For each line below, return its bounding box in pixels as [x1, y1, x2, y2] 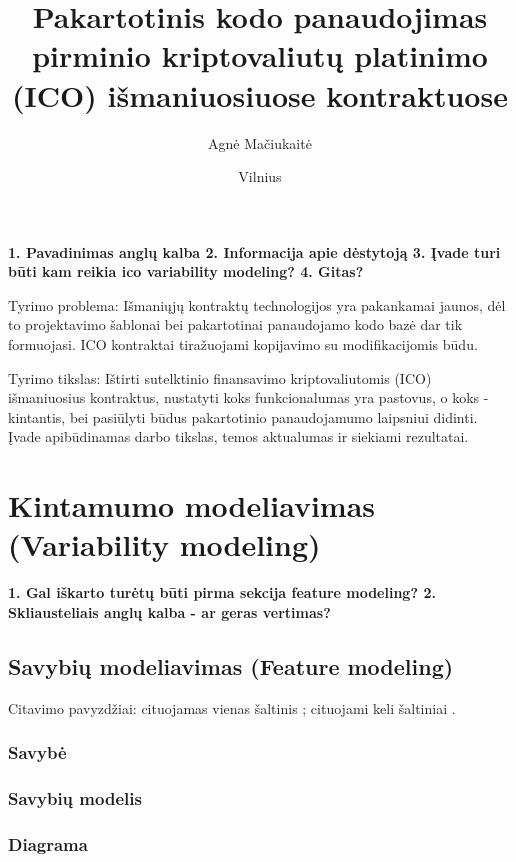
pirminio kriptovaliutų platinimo [32, 35, 488, 76]
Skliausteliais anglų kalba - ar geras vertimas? [8, 601, 331, 622]
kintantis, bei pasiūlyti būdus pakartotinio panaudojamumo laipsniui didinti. [8, 406, 478, 427]
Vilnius [238, 166, 282, 187]
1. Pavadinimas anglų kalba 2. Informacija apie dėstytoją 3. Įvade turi [8, 241, 501, 262]
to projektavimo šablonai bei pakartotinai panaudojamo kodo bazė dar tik [8, 314, 463, 335]
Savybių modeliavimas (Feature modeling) [8, 650, 454, 681]
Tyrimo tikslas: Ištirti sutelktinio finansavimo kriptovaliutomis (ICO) [8, 367, 432, 388]
